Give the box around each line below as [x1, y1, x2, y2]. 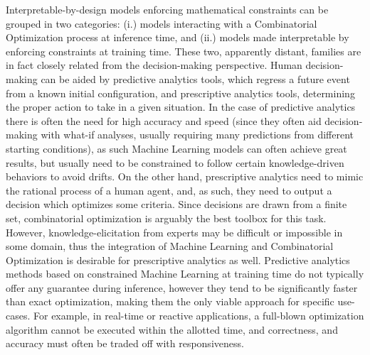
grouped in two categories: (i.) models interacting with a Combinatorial [6, 16, 317, 31]
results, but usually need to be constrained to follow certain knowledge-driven [6, 155, 344, 170]
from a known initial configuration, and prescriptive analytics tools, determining [6, 85, 355, 100]
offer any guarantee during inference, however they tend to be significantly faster [6, 280, 358, 295]
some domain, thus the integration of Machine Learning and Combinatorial [6, 239, 334, 253]
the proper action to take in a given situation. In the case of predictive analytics [6, 99, 356, 114]
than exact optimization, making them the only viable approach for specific [6, 294, 334, 309]
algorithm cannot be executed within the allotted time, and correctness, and [6, 322, 338, 337]
